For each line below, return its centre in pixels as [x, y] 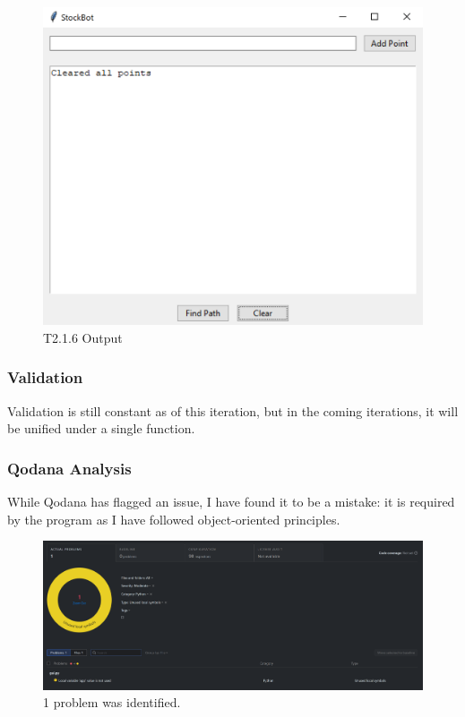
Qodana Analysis [69, 468]
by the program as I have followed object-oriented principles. [174, 519]
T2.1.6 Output [83, 337]
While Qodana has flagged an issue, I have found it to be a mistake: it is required [231, 502]
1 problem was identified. [112, 702]
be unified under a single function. [101, 428]
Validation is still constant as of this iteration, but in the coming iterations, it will [233, 410]
